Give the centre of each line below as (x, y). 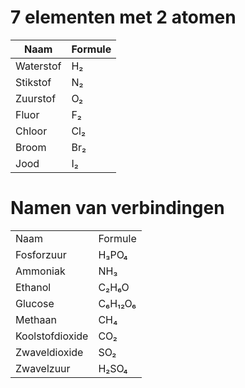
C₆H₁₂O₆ (117, 303)
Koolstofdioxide (52, 336)
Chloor (31, 131)
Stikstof (33, 82)
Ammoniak (40, 271)
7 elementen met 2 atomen (123, 17)
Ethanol (33, 287)
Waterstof (38, 66)
